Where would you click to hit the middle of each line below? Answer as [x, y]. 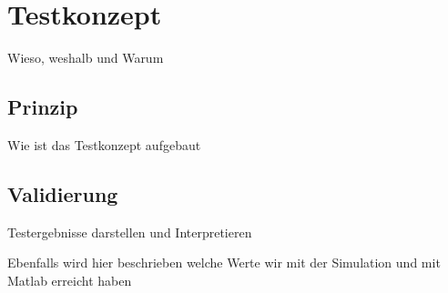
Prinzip [43, 107]
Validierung [63, 193]
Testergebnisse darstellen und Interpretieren [130, 232]
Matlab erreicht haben [70, 280]
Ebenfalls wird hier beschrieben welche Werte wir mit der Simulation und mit [224, 263]
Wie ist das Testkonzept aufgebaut [104, 144]
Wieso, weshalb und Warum [86, 58]
